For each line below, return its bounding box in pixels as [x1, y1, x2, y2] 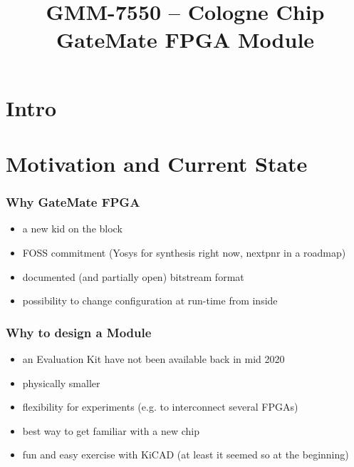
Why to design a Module [6, 323, 152, 341]
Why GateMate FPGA [6, 193, 140, 211]
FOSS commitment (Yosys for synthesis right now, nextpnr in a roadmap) [22, 245, 346, 260]
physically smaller [22, 375, 100, 390]
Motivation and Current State [6, 148, 308, 178]
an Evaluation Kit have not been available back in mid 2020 [22, 351, 285, 366]
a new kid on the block [22, 221, 123, 236]
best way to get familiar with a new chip [22, 423, 200, 438]
